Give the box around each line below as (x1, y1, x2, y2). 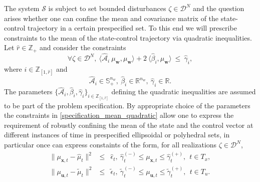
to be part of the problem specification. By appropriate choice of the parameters (4, 100, 250, 110)
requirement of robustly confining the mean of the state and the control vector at (4, 119, 253, 130)
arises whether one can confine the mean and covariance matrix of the (4, 13, 219, 23)
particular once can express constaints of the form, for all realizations (4, 139, 217, 150)
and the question (192, 3, 244, 13)
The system (4, 3, 40, 13)
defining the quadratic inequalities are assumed (111, 86, 256, 97)
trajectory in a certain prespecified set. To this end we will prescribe (28, 23, 237, 33)
